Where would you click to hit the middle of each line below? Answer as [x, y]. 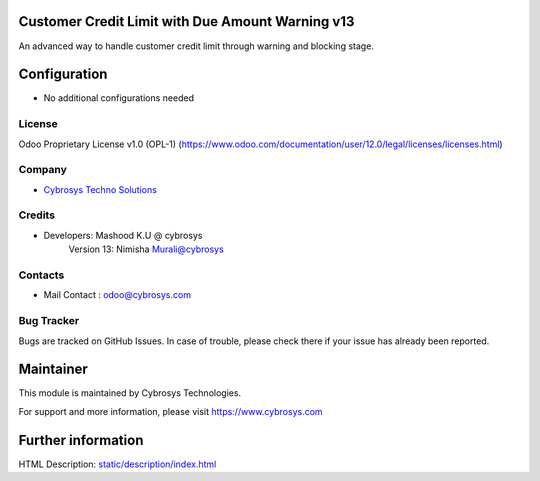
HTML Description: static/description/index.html [117, 464]
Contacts [41, 275]
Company [42, 170]
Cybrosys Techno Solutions [100, 189]
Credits [36, 215]
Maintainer [53, 369]
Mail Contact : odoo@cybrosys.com [117, 295]
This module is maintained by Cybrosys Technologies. [130, 393]
